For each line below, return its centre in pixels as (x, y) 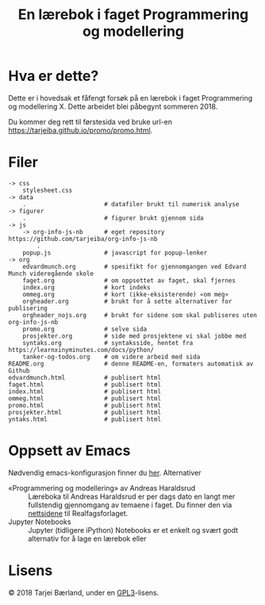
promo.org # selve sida (85, 329)
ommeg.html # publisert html (84, 398)
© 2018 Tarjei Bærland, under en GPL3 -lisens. (84, 592)
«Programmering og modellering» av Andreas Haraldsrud (102, 488)
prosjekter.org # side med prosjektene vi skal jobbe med (134, 336)
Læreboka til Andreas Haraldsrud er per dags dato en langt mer (132, 496)
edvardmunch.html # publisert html (84, 377)
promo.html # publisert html (84, 405)
